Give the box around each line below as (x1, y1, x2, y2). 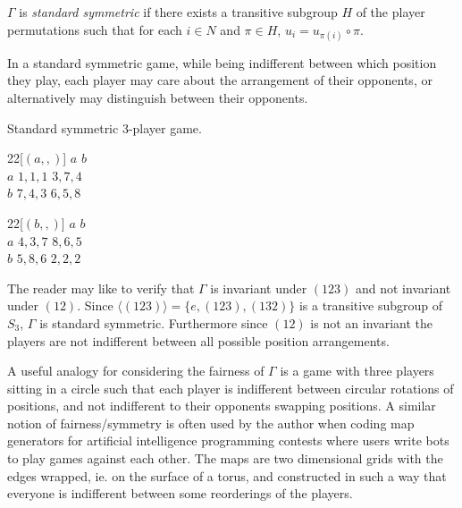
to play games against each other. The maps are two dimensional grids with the (7, 449, 443, 468)
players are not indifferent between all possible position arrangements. (7, 331, 390, 350)
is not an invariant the (310, 313, 433, 332)
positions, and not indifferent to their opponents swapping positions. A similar (7, 396, 436, 415)
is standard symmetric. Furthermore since (39, 313, 268, 332)
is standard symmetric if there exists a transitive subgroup (19, 3, 338, 21)
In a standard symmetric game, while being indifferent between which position (7, 53, 437, 72)
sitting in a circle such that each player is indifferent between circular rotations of (7, 378, 454, 397)
